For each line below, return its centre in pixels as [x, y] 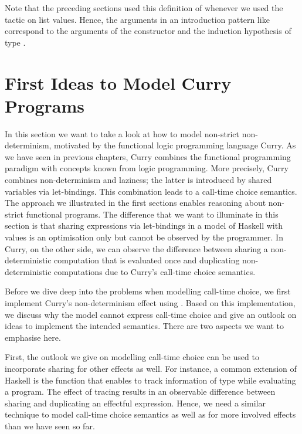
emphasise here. [33, 337]
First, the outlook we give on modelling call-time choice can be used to [132, 357]
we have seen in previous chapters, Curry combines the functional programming [148, 156]
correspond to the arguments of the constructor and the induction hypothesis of [148, 31]
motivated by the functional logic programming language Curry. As [175, 145]
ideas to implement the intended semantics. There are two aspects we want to [144, 326]
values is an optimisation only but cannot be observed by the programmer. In [144, 237]
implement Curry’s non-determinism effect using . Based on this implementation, [150, 303]
